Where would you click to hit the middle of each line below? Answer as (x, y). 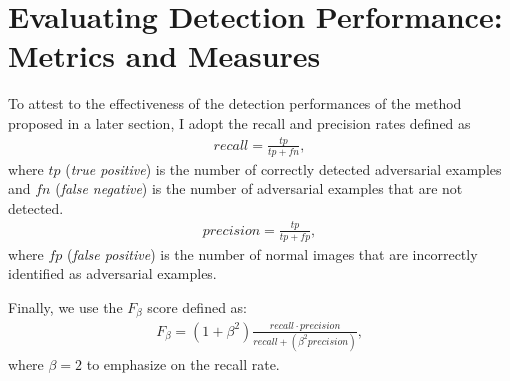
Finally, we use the (65, 306)
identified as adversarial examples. (112, 273)
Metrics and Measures (164, 55)
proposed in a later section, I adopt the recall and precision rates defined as (239, 122)
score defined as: (197, 306)
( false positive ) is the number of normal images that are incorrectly (272, 253)
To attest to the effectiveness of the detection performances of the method (235, 103)
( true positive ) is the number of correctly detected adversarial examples (283, 168)
